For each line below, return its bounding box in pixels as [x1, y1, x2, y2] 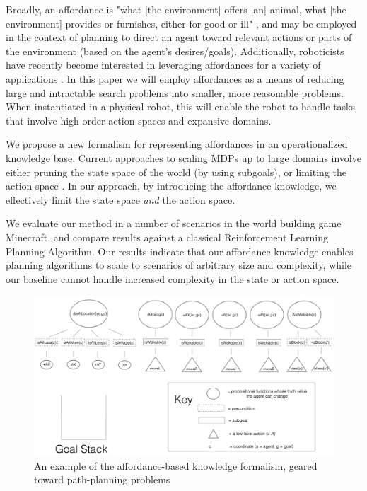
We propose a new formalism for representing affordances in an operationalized [6, 137, 348, 151]
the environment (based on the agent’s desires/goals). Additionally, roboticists [6, 43, 344, 58]
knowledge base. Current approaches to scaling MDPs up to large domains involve [6, 150, 361, 165]
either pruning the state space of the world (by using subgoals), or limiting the [6, 164, 347, 179]
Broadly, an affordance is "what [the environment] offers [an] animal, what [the [6, 2, 346, 16]
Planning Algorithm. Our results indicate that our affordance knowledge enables [6, 243, 354, 258]
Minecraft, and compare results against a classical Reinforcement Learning [6, 229, 328, 244]
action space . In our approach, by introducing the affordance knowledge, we [6, 178, 337, 193]
